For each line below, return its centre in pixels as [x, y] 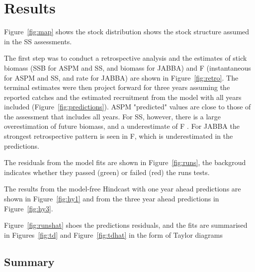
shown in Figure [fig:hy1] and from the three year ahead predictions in [112, 199]
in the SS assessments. [38, 41]
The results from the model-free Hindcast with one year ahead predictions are [123, 189]
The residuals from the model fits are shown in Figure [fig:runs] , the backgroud [125, 162]
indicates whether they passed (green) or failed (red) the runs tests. [107, 172]
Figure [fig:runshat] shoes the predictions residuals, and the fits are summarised [126, 225]
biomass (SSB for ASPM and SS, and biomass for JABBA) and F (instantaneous [127, 67]
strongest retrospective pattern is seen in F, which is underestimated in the [119, 136]
